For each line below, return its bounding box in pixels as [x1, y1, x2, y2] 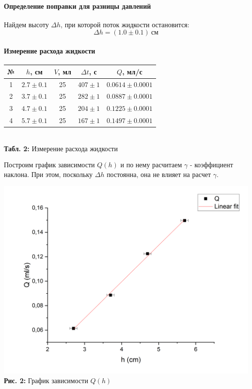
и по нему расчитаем [120, 159, 182, 170]
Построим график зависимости [4, 159, 95, 170]
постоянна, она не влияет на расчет [107, 169, 211, 179]
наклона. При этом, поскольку [4, 169, 93, 179]
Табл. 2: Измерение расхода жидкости [4, 143, 118, 153]
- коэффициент [189, 159, 233, 170]
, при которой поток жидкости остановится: [61, 19, 189, 29]
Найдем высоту [4, 19, 49, 29]
